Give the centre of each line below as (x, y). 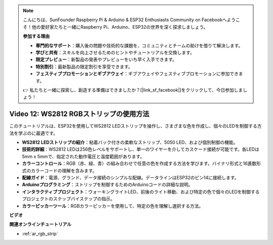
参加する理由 (36, 36)
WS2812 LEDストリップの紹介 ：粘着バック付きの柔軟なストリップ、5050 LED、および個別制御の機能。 (130, 142)
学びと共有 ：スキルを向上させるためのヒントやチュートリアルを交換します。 (115, 52)
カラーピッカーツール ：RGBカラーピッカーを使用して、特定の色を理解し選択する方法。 (113, 206)
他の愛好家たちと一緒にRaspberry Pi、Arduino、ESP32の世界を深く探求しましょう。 (120, 27)
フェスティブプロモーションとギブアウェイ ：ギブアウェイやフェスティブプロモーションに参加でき (137, 74)
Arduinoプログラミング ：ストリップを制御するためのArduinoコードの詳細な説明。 (107, 185)
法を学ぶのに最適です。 (34, 133)
